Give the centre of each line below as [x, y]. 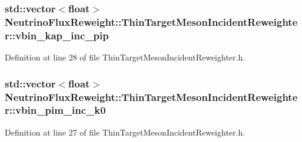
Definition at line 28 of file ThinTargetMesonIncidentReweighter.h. [125, 57]
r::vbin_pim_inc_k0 [55, 110]
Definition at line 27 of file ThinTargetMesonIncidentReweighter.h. [125, 132]
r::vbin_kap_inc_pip [57, 35]
